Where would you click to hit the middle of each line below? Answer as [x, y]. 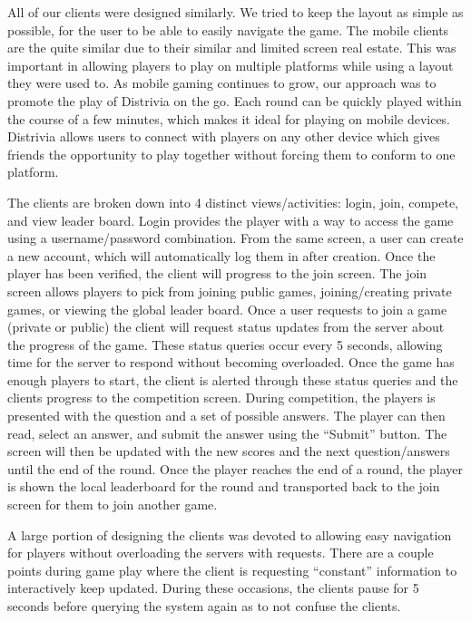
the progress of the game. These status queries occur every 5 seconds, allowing [225, 344]
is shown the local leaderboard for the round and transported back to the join [224, 486]
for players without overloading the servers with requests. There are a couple [221, 553]
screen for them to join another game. [113, 505]
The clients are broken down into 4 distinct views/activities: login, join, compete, [233, 202]
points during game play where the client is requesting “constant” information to [232, 570]
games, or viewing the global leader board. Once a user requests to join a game [227, 309]
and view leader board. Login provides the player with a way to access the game [231, 220]
